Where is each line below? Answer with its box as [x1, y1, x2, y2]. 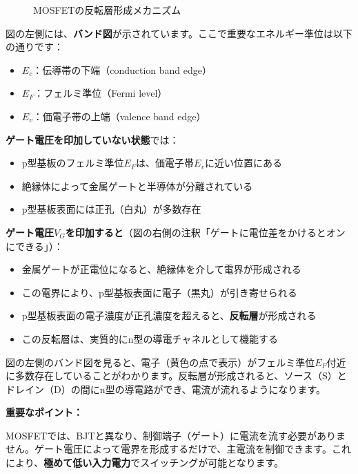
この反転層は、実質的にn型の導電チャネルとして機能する [21, 331, 279, 345]
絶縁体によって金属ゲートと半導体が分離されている [21, 178, 253, 193]
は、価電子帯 [136, 155, 195, 170]
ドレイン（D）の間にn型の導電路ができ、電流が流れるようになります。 [6, 381, 326, 396]
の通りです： [6, 39, 63, 54]
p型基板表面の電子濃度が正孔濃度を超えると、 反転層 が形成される [21, 308, 317, 323]
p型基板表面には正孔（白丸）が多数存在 [21, 202, 201, 216]
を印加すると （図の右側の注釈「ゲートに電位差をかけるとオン [65, 225, 346, 239]
